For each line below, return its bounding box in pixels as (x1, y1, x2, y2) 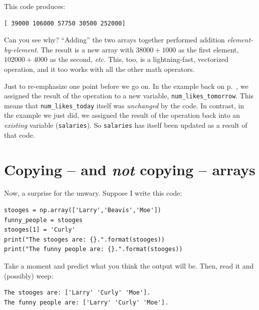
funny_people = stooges (4, 216, 83, 224)
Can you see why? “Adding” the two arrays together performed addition (4, 34, 225, 45)
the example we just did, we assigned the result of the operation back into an (4, 110, 240, 120)
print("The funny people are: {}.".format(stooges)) (4, 246, 183, 253)
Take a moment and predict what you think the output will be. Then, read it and (4, 261, 254, 271)
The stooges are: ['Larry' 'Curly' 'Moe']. (4, 289, 151, 297)
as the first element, (178, 44, 239, 54)
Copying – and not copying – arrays (4, 159, 256, 180)
